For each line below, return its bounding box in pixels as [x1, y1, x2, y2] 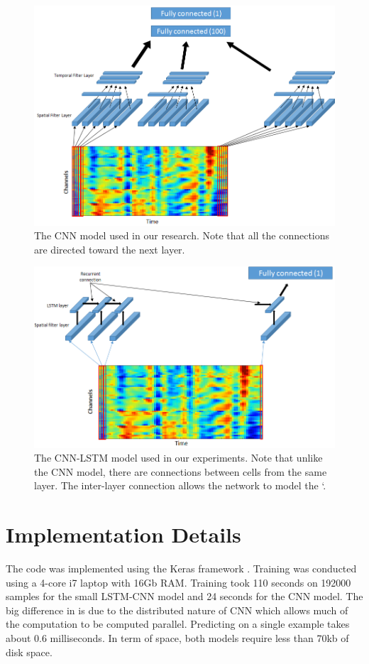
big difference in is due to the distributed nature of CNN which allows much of [6, 602, 348, 617]
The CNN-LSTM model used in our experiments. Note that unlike [34, 450, 323, 465]
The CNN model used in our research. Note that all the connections [34, 228, 330, 243]
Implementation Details [6, 520, 241, 549]
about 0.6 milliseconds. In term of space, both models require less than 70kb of [6, 631, 349, 646]
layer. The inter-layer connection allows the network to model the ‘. [34, 478, 326, 493]
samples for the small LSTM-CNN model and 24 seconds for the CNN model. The [6, 589, 363, 604]
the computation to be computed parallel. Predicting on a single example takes [6, 616, 350, 631]
